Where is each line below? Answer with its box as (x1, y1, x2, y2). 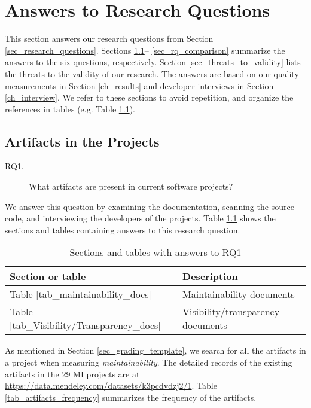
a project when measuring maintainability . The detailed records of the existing (5, 356, 292, 369)
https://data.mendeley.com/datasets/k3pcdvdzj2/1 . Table (5, 379, 217, 392)
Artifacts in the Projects (5, 132, 160, 150)
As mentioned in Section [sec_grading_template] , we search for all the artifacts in (5, 344, 306, 357)
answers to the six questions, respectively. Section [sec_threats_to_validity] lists (5, 56, 301, 68)
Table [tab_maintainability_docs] (10, 287, 152, 302)
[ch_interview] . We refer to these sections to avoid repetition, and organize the (5, 91, 294, 103)
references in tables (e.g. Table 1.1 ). (5, 102, 136, 115)
